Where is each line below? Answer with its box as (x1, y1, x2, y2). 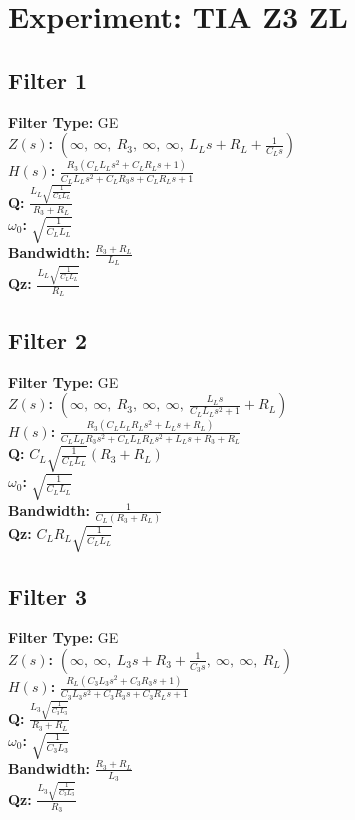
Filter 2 (8, 324, 88, 355)
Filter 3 (8, 580, 88, 611)
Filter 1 (8, 64, 88, 95)
